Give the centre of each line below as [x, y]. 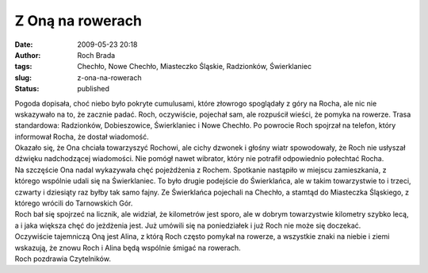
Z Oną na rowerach [78, 21]
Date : [24, 44]
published [94, 89]
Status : [27, 89]
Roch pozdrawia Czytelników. [63, 259]
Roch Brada [96, 55]
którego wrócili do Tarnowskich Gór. [74, 203]
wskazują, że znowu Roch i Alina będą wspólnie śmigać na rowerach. [128, 248]
